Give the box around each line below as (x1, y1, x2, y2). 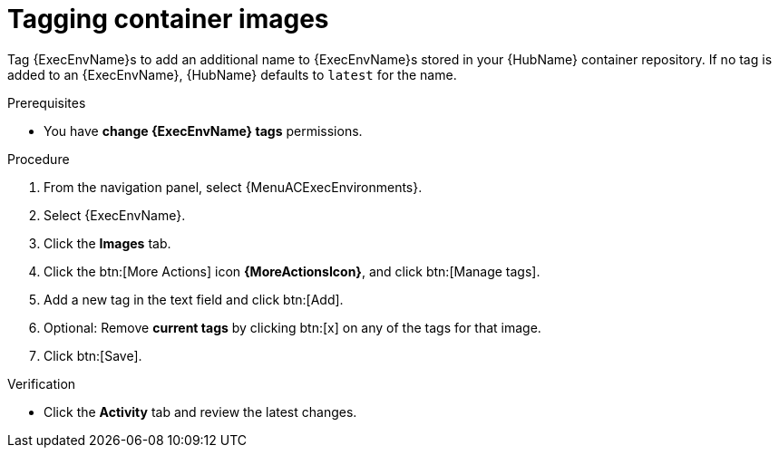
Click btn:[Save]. (44, 347, 142, 363)
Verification (7, 375, 76, 392)
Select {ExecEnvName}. (44, 207, 186, 223)
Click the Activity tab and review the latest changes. (44, 403, 357, 420)
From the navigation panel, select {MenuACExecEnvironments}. (44, 179, 423, 195)
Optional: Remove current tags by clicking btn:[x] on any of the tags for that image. (44, 319, 541, 335)
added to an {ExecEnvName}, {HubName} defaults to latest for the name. (7, 66, 457, 82)
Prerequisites (7, 94, 86, 111)
